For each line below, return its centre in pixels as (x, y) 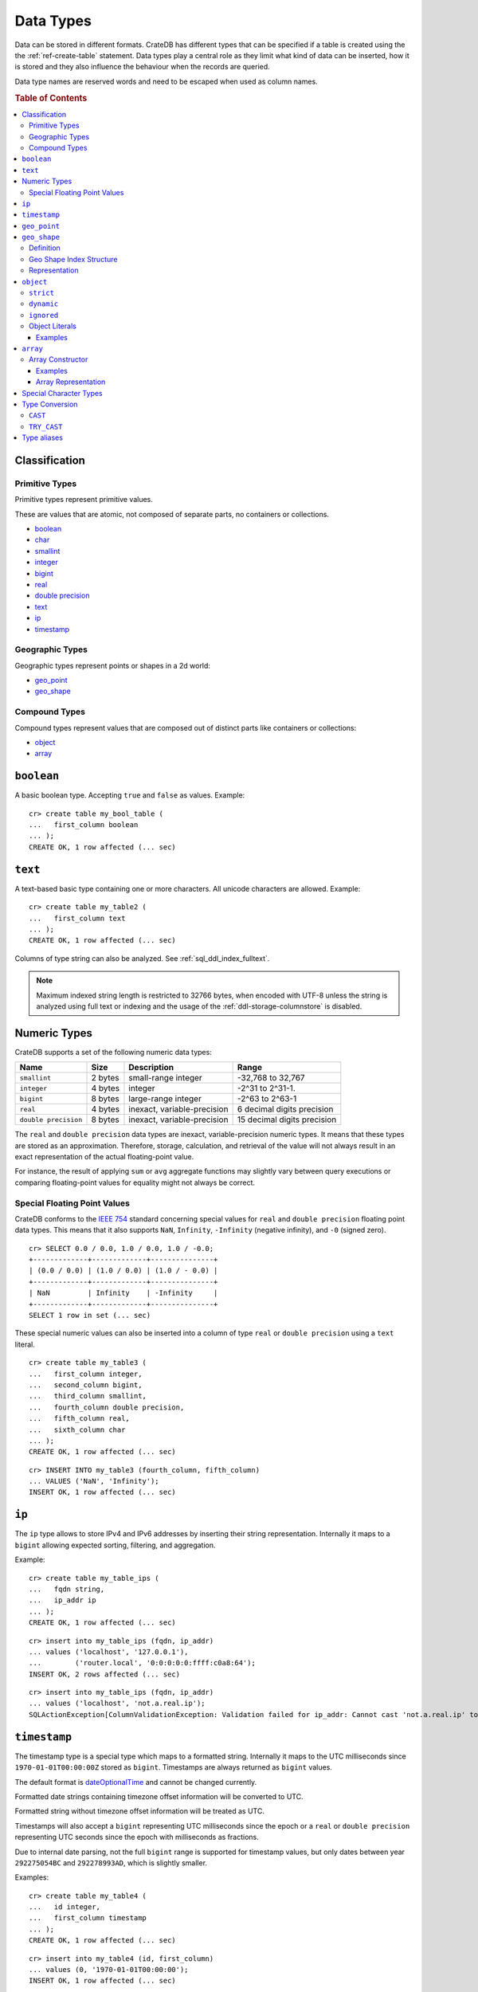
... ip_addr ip (63, 1600)
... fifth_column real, (80, 1419)
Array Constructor (59, 359)
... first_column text (77, 918)
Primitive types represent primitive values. (84, 500)
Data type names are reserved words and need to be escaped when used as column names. (166, 81)
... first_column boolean (84, 825)
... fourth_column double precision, (107, 1407)
